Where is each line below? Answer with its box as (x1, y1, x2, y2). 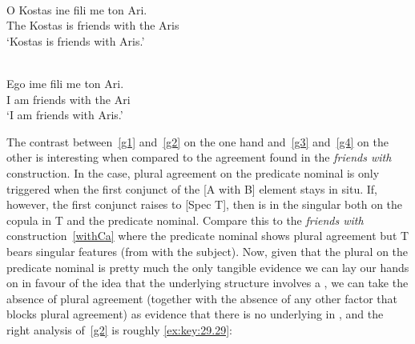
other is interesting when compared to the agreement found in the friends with (6, 149, 392, 166)
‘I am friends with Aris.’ (6, 106, 123, 123)
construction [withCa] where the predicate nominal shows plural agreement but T (6, 227, 409, 244)
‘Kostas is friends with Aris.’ (6, 32, 145, 49)
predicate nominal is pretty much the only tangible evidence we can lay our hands (6, 258, 409, 275)
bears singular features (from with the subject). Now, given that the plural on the (6, 242, 409, 259)
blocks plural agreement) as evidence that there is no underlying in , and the (6, 306, 384, 322)
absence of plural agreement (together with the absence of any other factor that (6, 290, 397, 306)
